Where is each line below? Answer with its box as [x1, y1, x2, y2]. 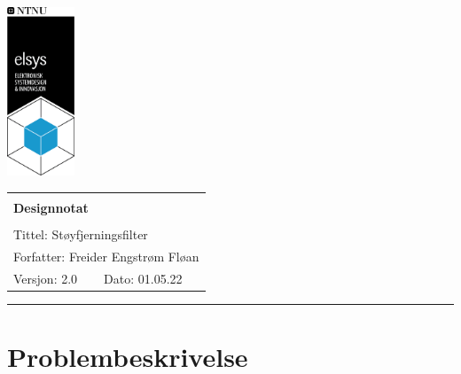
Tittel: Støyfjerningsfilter [13, 224, 148, 243]
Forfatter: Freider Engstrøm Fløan [13, 246, 199, 265]
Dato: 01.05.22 [104, 269, 183, 287]
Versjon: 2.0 [13, 269, 78, 287]
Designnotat [13, 198, 89, 216]
